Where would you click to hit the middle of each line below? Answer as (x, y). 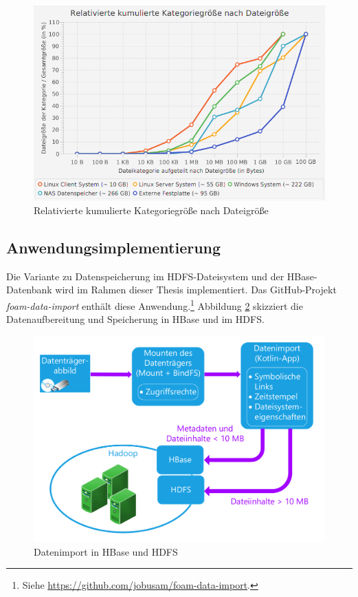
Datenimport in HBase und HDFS (106, 551)
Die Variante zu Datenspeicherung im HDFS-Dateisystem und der (145, 276)
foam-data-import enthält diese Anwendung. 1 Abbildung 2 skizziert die (155, 304)
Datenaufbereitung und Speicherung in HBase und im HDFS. (135, 319)
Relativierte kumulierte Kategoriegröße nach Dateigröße (151, 210)
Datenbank (29, 290)
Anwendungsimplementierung (114, 247)
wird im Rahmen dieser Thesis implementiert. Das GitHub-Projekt (196, 290)
